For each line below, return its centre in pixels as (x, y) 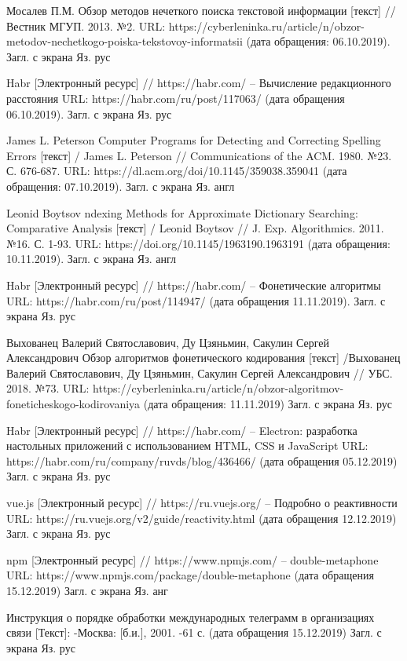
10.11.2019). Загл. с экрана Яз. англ (91, 259)
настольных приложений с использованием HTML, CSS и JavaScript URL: (187, 446)
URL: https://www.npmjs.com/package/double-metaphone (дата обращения (190, 575)
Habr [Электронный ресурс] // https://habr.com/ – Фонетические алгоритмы (194, 285)
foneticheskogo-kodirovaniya (73, 404)
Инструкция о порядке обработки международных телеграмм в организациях (191, 617)
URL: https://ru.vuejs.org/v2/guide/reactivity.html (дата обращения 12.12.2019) (202, 518)
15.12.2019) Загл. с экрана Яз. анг (87, 590)
